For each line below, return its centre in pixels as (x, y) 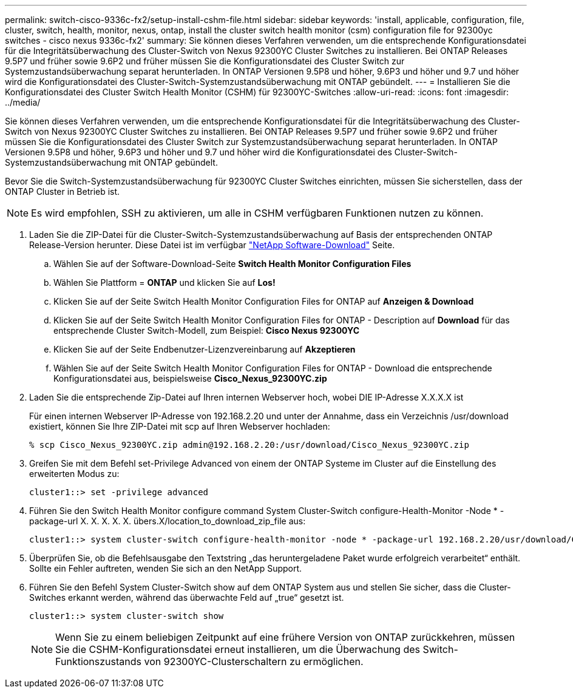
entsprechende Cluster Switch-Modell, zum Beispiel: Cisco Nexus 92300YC (207, 330)
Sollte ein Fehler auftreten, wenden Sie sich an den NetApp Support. (166, 568)
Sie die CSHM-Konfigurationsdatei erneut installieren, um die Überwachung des (238, 649)
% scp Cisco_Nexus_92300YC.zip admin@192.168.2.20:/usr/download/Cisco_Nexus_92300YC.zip (249, 445)
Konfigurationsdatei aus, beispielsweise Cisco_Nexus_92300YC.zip (190, 378)
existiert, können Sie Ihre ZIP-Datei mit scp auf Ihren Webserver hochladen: (180, 426)
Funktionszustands (98, 661)
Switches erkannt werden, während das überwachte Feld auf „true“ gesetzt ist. (187, 597)
